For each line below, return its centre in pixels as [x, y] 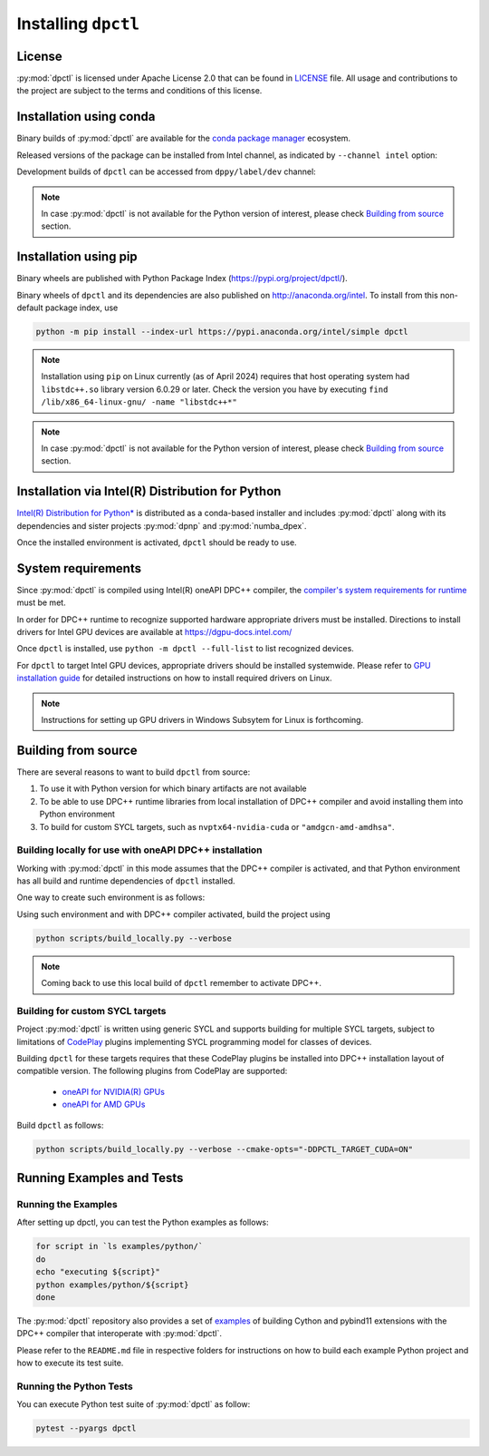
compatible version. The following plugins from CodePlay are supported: [152, 1071]
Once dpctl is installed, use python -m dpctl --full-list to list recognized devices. [186, 649]
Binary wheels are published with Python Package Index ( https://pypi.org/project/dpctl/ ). [182, 278]
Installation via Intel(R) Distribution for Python [149, 491]
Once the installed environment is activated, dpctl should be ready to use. [157, 542]
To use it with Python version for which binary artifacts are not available [173, 788]
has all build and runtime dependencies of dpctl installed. [126, 881]
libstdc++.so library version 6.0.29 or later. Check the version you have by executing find [215, 389]
